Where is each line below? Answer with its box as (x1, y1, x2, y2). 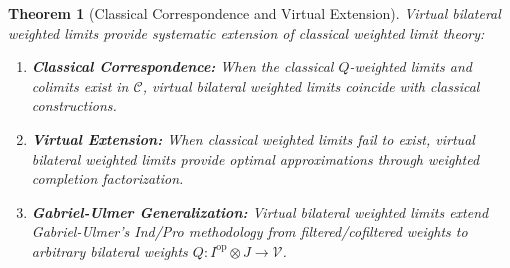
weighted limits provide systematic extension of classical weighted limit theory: (8, 22, 485, 43)
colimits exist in (31, 75, 129, 96)
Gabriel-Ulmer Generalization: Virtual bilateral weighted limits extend (31, 201, 489, 222)
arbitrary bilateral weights (31, 240, 188, 261)
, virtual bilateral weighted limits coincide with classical (142, 75, 480, 96)
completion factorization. (31, 168, 184, 189)
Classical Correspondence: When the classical (31, 56, 334, 77)
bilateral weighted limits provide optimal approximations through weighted (31, 148, 480, 169)
